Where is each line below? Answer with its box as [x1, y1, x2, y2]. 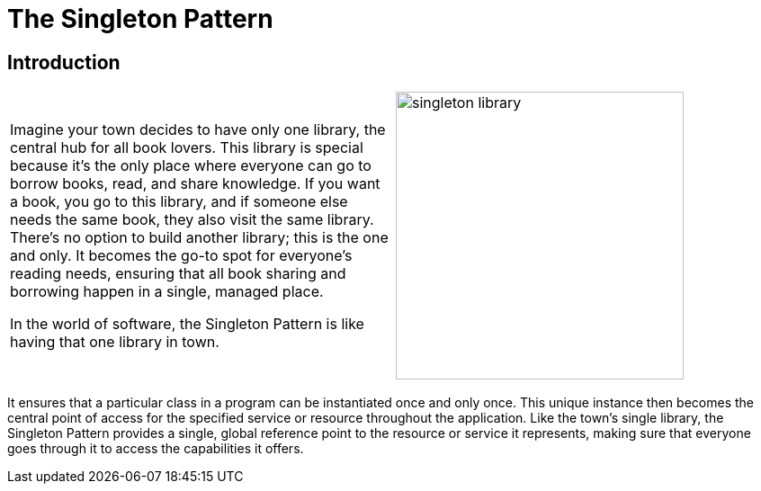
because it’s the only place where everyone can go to [10, 156, 372, 175]
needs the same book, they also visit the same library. [10, 210, 374, 229]
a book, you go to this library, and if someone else [10, 192, 348, 211]
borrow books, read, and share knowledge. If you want [10, 174, 380, 193]
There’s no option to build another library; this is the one [10, 228, 389, 247]
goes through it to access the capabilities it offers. [7, 441, 304, 457]
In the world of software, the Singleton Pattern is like [10, 315, 364, 334]
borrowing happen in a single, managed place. [10, 282, 324, 301]
